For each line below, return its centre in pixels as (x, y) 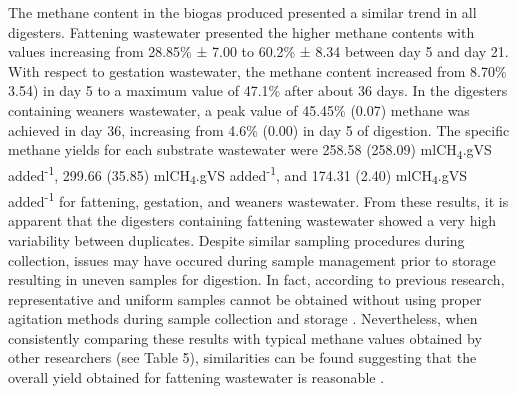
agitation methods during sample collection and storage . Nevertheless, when (243, 318)
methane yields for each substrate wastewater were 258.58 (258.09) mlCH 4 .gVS (250, 150)
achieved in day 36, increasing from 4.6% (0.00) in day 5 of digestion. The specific (259, 129)
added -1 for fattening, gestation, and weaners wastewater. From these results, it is (258, 199)
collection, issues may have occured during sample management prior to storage (252, 259)
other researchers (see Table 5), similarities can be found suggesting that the (242, 357)
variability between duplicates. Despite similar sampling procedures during (236, 239)
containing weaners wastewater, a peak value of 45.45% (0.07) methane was (239, 109)
